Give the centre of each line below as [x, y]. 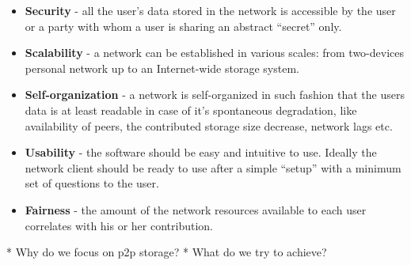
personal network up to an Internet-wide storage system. [162, 68]
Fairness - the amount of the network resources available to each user [196, 209]
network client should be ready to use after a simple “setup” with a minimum [213, 167]
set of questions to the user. [92, 183]
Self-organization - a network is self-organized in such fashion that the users [215, 95]
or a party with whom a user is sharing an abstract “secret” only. [183, 26]
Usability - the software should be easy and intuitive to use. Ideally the [201, 152]
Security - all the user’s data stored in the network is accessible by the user [210, 10]
